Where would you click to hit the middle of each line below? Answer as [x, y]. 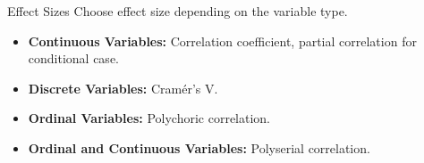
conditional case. [73, 58]
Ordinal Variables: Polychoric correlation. [149, 118]
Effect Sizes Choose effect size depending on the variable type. [178, 11]
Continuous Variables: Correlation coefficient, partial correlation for [222, 41]
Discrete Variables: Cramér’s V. [123, 88]
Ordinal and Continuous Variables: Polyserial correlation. [199, 147]
